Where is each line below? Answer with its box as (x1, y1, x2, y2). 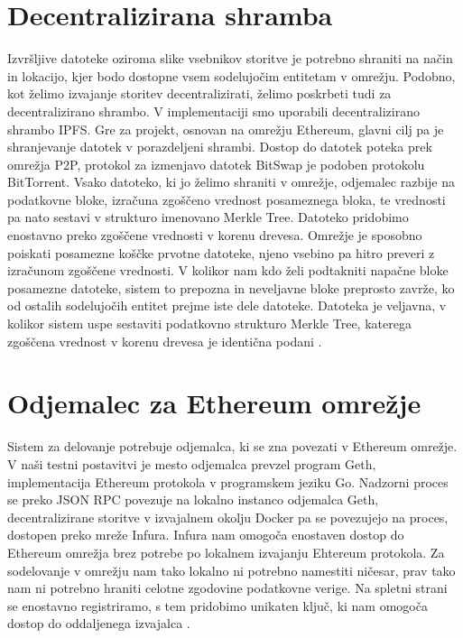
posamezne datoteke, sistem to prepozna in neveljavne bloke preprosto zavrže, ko (7, 278, 455, 297)
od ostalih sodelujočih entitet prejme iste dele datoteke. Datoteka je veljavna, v (7, 296, 447, 315)
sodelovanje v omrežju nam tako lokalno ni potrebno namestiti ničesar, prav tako (7, 560, 456, 579)
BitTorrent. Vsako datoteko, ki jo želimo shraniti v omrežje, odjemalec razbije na (7, 172, 455, 191)
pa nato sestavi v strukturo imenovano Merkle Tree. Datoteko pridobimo (7, 208, 409, 227)
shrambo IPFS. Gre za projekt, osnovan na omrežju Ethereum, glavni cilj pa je (7, 119, 444, 138)
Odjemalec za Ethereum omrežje (7, 384, 421, 421)
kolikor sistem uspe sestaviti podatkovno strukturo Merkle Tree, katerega (7, 314, 412, 333)
